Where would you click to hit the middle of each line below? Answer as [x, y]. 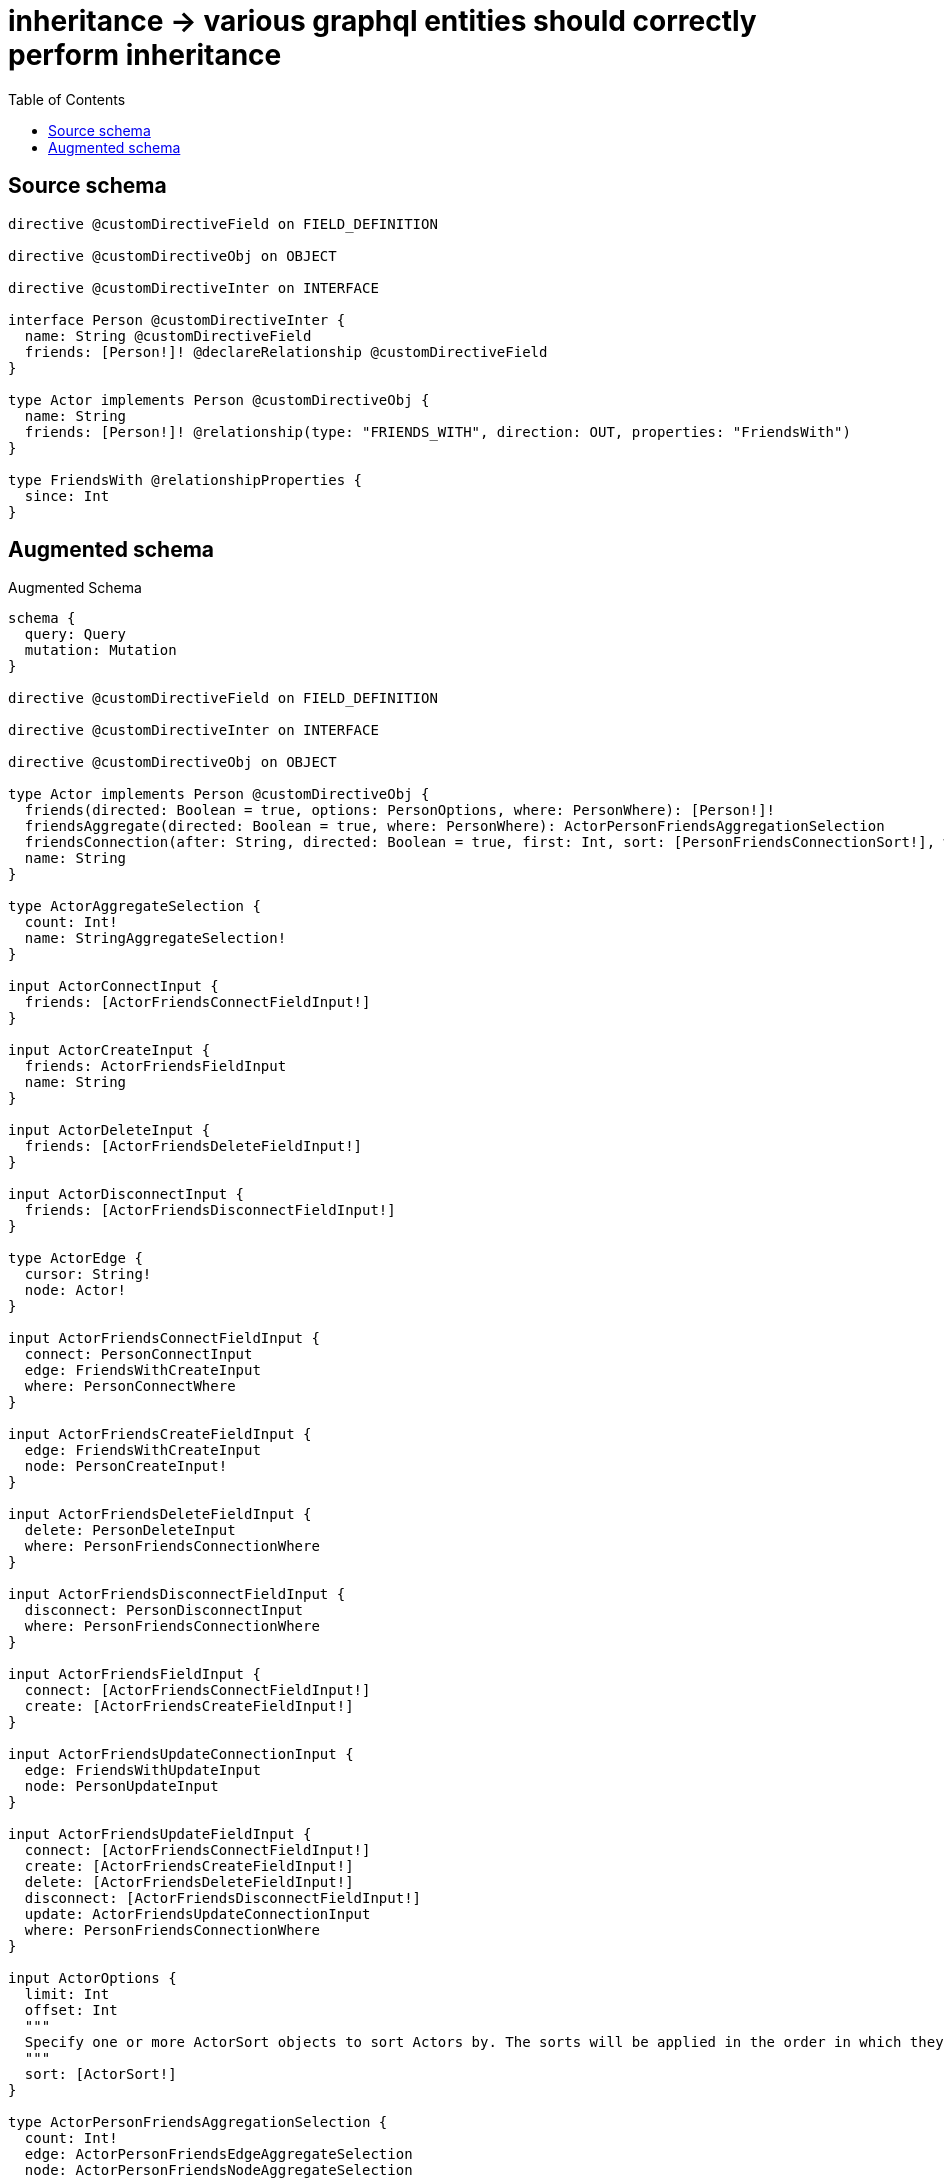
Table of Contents [67, 99]
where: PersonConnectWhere [130, 1386]
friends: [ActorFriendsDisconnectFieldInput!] [210, 1210]
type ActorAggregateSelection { [134, 906]
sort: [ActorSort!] [100, 2074]
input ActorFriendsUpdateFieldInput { [160, 1834]
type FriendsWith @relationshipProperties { [185, 479]
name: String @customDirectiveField [168, 335]
